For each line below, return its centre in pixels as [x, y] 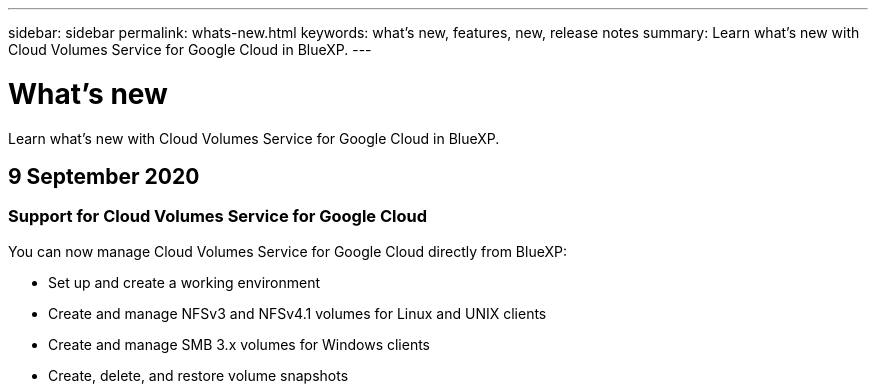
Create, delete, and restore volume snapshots [198, 375]
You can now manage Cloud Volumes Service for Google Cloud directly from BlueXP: [287, 251]
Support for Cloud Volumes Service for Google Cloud [218, 216]
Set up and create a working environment [184, 282]
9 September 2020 [104, 176]
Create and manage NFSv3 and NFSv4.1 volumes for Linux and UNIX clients [297, 313]
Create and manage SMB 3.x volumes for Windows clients [239, 344]
